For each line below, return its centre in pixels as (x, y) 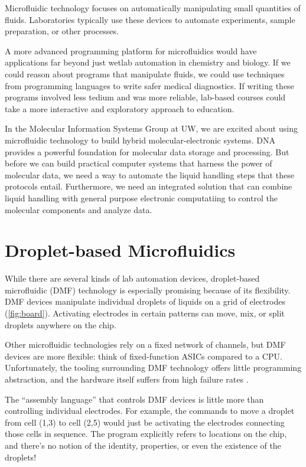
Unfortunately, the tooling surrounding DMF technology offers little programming (153, 368)
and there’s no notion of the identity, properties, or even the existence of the (143, 445)
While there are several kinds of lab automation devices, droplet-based (132, 278)
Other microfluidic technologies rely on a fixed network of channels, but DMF (145, 344)
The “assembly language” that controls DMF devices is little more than (134, 399)
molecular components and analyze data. (79, 209)
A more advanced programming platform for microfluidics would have (131, 50)
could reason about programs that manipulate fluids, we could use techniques (145, 74)
